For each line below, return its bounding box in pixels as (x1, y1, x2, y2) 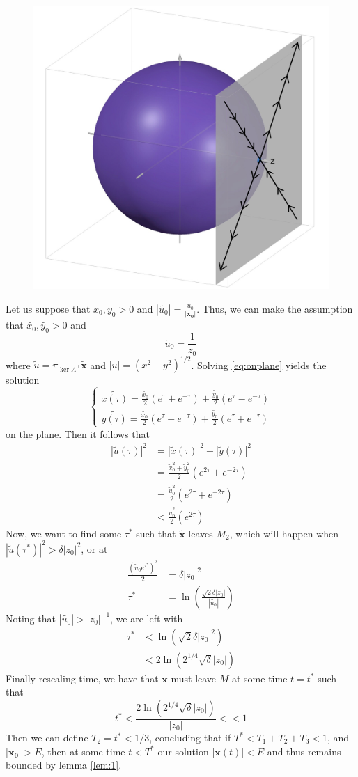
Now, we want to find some (6, 526, 122, 540)
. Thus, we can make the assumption (196, 301, 353, 315)
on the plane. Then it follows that (6, 426, 150, 441)
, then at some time (41, 744, 125, 758)
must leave (171, 670, 217, 685)
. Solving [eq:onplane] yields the (191, 357, 327, 372)
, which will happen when (229, 526, 339, 540)
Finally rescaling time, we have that (6, 670, 159, 685)
